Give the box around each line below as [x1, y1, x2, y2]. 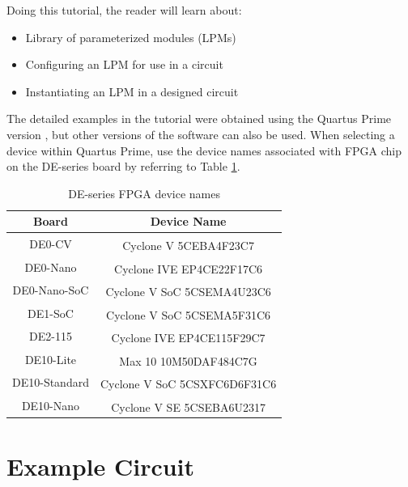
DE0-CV [29, 235, 72, 252]
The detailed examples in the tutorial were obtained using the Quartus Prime [6, 110, 392, 127]
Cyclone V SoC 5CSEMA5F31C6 [106, 306, 271, 323]
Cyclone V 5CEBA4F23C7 [122, 236, 254, 253]
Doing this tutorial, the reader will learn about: [6, 2, 242, 18]
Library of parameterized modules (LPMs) [25, 28, 236, 45]
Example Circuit [6, 449, 195, 482]
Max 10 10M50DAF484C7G [119, 352, 257, 369]
